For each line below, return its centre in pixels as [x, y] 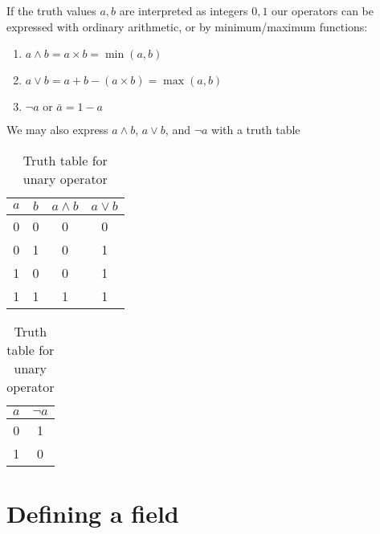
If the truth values [51, 10]
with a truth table [256, 130]
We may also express [57, 130]
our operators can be [323, 10]
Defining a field [93, 513]
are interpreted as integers [184, 10]
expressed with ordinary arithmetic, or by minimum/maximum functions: [187, 26]
